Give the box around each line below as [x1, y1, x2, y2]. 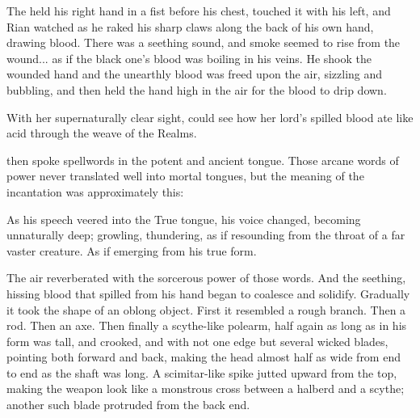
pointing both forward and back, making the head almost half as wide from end [6, 348, 401, 365]
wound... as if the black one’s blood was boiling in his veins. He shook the [6, 49, 372, 66]
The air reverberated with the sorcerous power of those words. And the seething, [6, 269, 406, 286]
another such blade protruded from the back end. [6, 396, 250, 413]
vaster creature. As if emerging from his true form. [6, 242, 257, 259]
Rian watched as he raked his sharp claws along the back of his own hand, [6, 18, 374, 35]
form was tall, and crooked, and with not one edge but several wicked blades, [6, 332, 388, 349]
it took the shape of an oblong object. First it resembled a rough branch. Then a [6, 301, 406, 318]
